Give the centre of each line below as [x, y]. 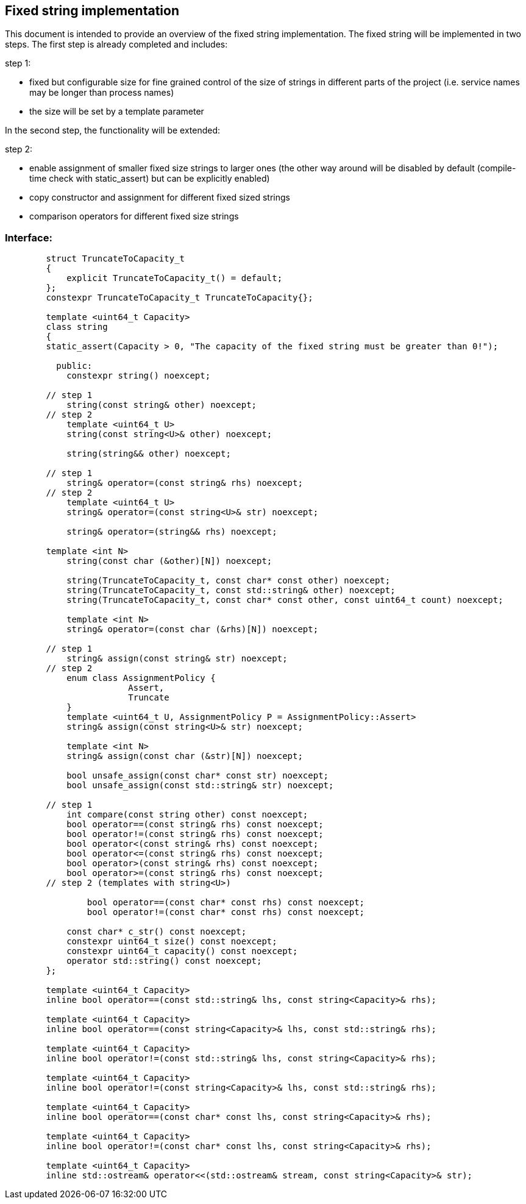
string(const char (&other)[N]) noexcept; [169, 561]
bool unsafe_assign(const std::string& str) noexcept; [200, 785]
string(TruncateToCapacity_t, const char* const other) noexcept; [229, 581]
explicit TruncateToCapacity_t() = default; [175, 278]
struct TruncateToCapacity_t [116, 259]
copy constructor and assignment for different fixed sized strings [160, 198]
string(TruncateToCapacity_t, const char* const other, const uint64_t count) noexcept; [285, 600]
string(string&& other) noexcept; [149, 454]
